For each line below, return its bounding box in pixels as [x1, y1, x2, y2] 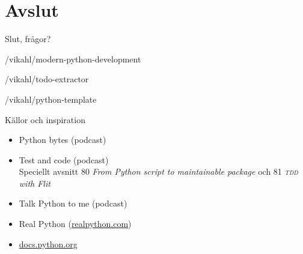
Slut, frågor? [5, 32, 51, 45]
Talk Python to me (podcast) [19, 197, 127, 210]
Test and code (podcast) [19, 153, 109, 166]
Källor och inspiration [5, 113, 85, 125]
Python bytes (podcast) [19, 133, 106, 146]
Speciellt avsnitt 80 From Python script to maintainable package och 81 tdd [19, 165, 298, 178]
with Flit [19, 177, 50, 189]
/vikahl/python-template [5, 92, 97, 105]
